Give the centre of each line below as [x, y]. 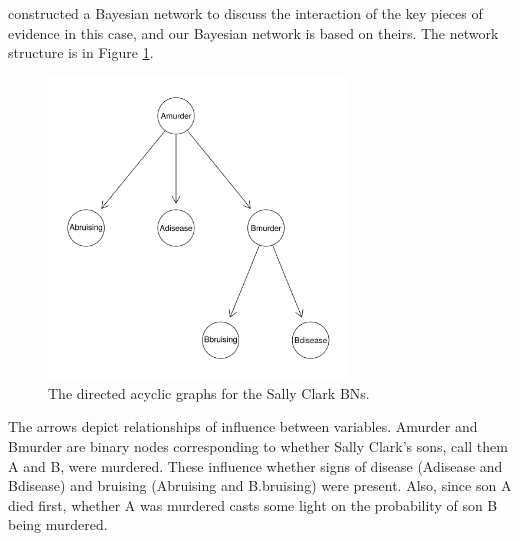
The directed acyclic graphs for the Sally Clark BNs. [209, 392]
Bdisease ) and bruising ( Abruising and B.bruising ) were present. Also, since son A [260, 485]
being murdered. [58, 524]
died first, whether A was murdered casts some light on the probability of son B [253, 504]
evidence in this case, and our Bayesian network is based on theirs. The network [253, 32]
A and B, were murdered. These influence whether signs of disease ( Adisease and [255, 465]
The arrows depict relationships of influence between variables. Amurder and [243, 426]
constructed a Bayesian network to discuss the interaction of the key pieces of [245, 13]
